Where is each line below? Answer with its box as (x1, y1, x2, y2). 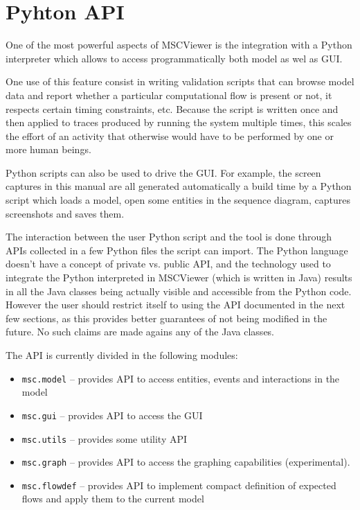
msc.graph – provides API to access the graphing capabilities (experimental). (21, 455, 350, 469)
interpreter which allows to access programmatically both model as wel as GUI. (6, 51, 343, 65)
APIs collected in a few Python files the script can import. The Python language (6, 243, 348, 257)
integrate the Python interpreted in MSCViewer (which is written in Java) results (6, 270, 352, 285)
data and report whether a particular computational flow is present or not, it (6, 87, 332, 102)
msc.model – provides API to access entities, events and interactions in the (21, 371, 340, 385)
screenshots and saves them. (6, 206, 125, 220)
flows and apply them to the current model (21, 491, 204, 506)
